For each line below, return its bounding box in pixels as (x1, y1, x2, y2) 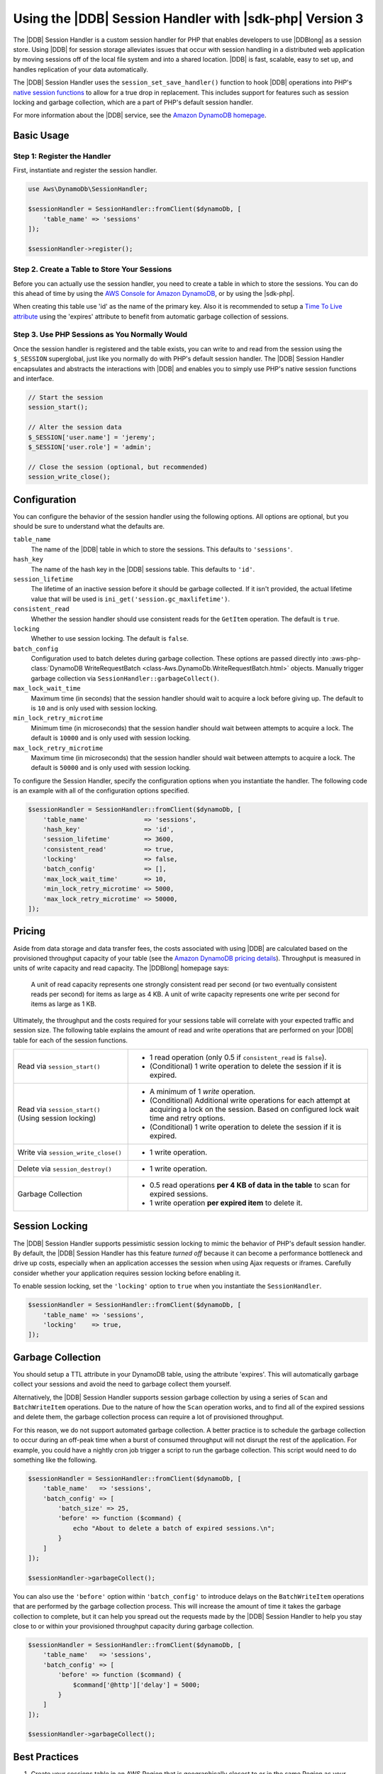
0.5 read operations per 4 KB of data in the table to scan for (149, 1180, 350, 1190)
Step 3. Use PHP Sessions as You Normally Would (13, 330, 188, 340)
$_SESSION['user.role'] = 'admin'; (28, 443, 152, 451)
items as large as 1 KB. (30, 1000, 97, 1008)
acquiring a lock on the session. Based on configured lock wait (149, 1104, 360, 1114)
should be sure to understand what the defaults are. (13, 522, 165, 530)
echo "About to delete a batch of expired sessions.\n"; (72, 1524, 275, 1532)
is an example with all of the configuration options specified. (13, 786, 189, 795)
